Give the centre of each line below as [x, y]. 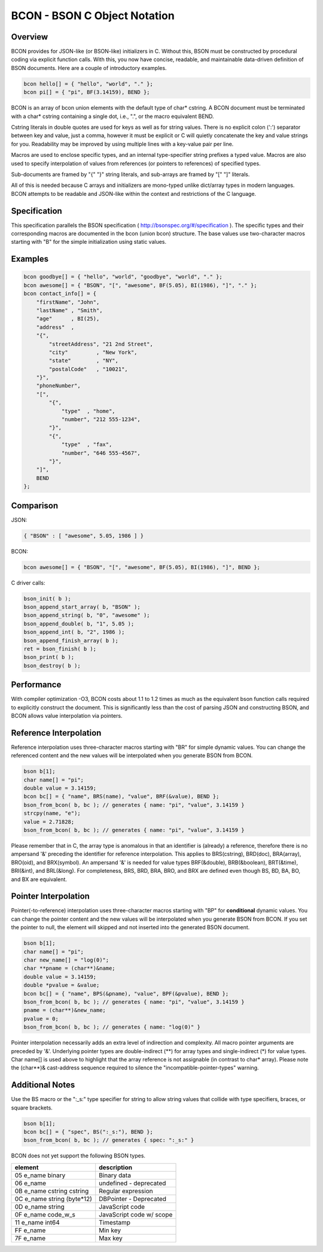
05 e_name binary [40, 1175]
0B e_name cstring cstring [52, 1191]
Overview [30, 37]
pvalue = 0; [41, 1019]
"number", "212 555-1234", [101, 420]
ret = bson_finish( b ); [60, 649]
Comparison [35, 505]
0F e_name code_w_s [45, 1214]
